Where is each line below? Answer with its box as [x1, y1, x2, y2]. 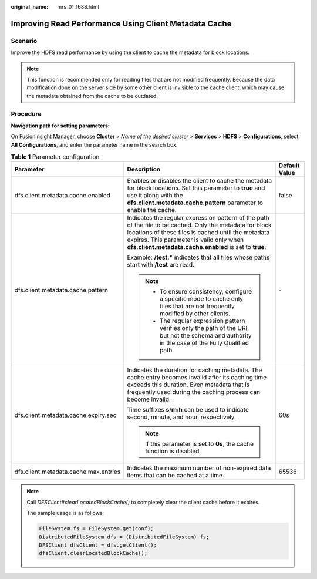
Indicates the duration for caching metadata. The [127, 366, 262, 374]
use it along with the [127, 191, 183, 200]
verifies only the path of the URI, [159, 324, 249, 332]
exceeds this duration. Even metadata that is [127, 381, 249, 389]
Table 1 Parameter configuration [11, 153, 100, 161]
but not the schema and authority [159, 332, 252, 340]
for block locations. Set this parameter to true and [127, 184, 265, 192]
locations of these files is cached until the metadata [127, 228, 270, 237]
